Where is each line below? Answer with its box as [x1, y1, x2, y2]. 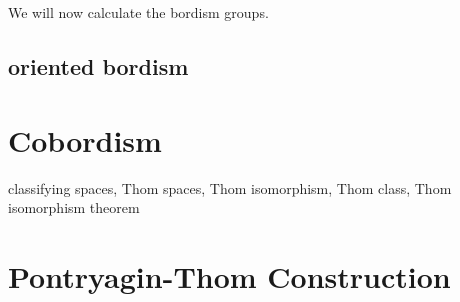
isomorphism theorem [8, 197, 140, 218]
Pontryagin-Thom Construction [8, 255, 451, 296]
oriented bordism [8, 50, 189, 81]
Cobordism [8, 119, 162, 160]
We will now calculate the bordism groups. [8, 2, 269, 22]
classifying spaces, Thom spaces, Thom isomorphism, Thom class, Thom [8, 177, 452, 198]
